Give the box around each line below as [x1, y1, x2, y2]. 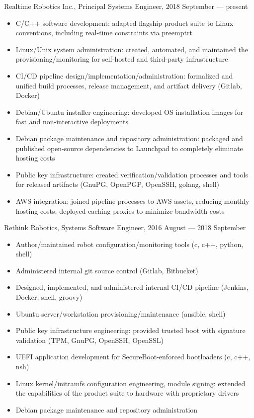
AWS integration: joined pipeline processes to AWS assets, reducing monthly [15, 195, 250, 206]
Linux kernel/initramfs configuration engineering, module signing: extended [15, 378, 246, 388]
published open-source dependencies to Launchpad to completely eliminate [15, 143, 243, 153]
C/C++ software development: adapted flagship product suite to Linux [15, 17, 234, 28]
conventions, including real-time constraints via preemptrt [15, 27, 192, 38]
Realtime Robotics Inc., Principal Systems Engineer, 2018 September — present [4, 1, 248, 11]
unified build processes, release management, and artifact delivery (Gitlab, [15, 80, 242, 90]
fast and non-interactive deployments [15, 116, 128, 127]
